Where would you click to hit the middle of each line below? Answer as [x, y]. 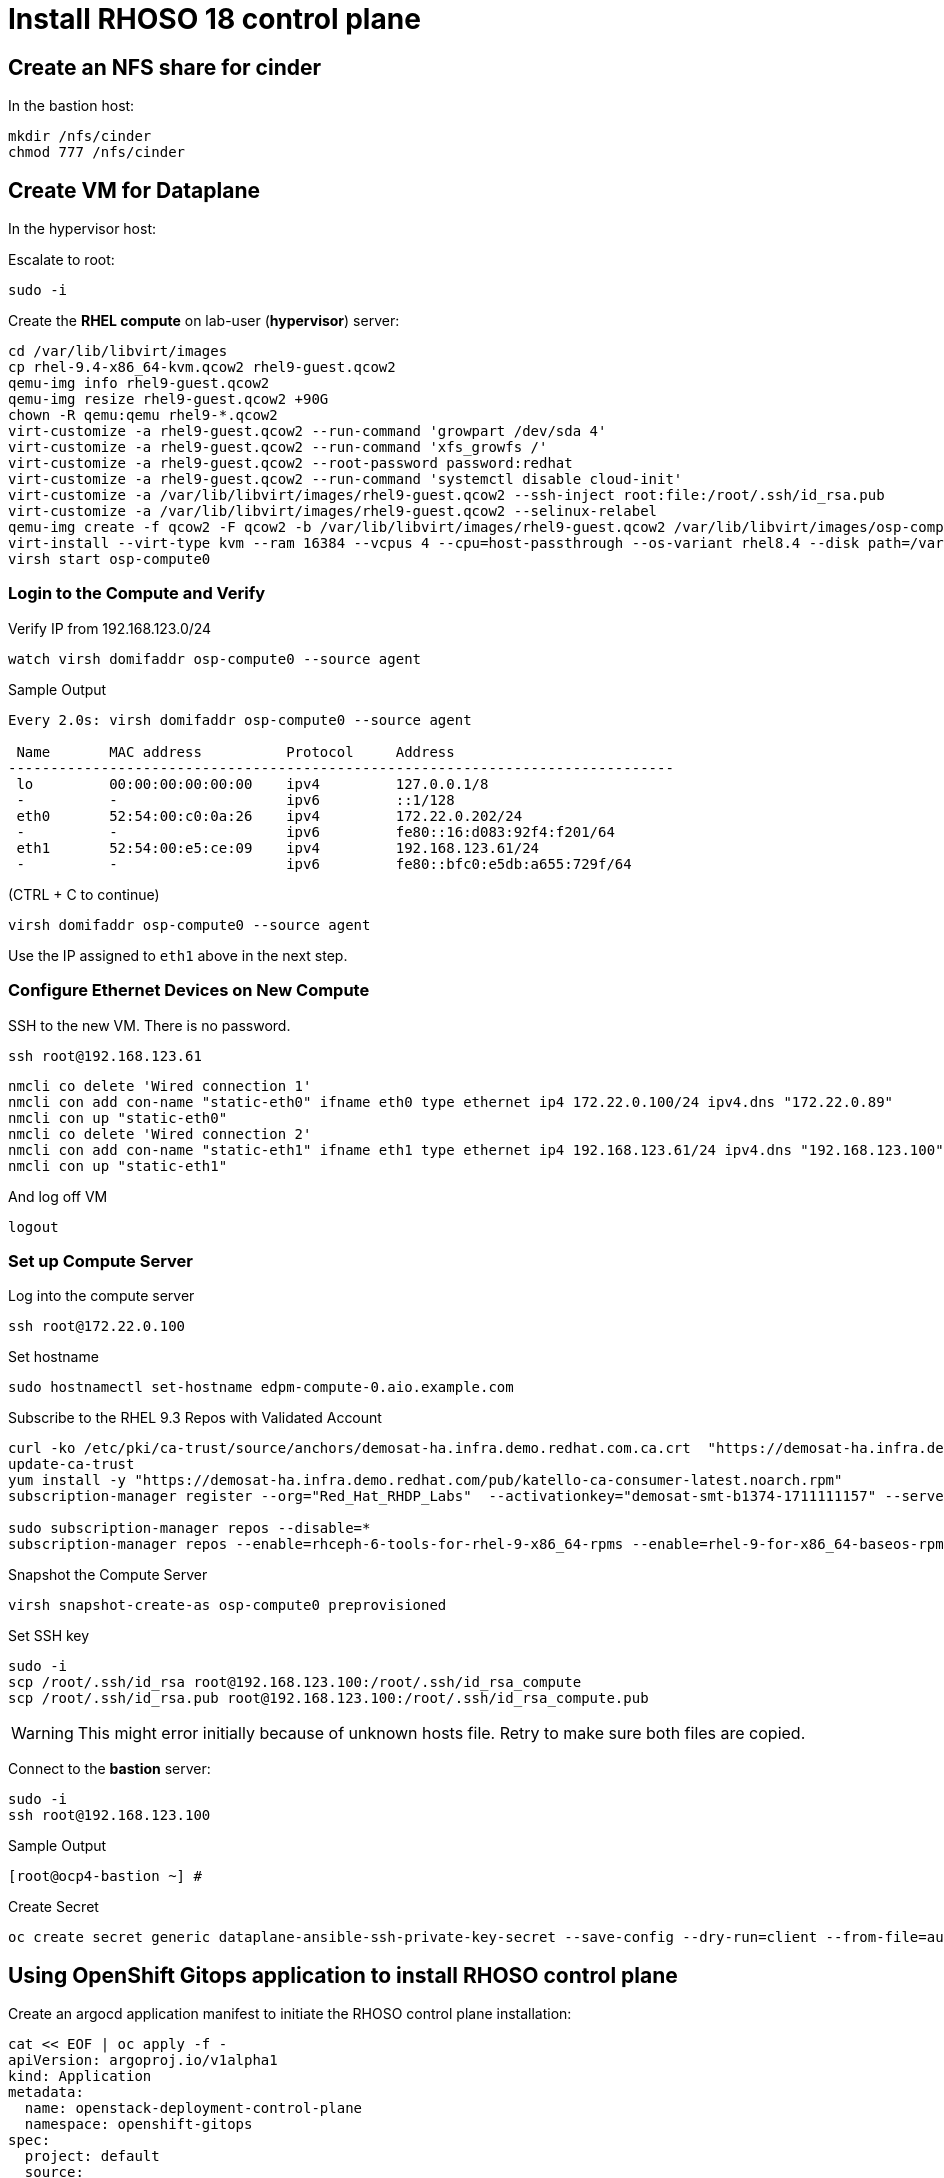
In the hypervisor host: [82, 229]
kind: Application [80, 2076]
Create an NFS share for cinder [165, 67]
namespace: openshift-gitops [138, 2124]
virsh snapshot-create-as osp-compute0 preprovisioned [227, 1605]
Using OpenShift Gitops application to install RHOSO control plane [343, 1975]
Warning [42, 1733]
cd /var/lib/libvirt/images [118, 351]
